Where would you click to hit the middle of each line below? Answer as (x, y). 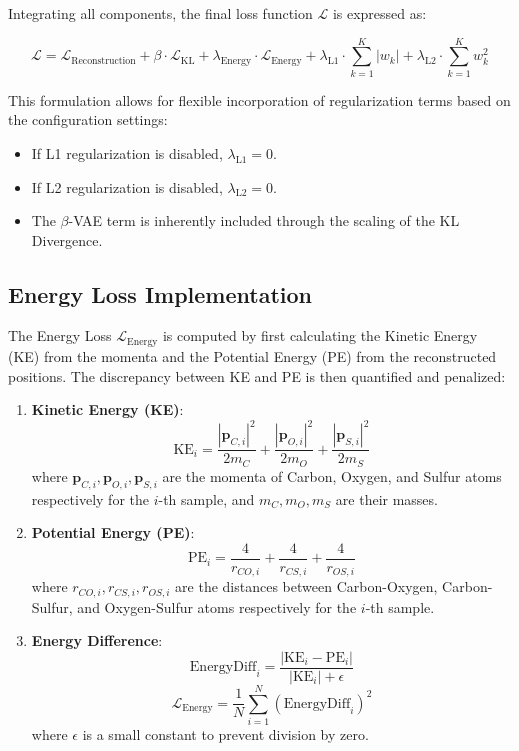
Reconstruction (103, 60)
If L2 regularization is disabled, (127, 186)
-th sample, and (206, 498)
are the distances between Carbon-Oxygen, (306, 586)
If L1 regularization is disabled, (127, 152)
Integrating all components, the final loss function (160, 13)
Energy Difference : (97, 640)
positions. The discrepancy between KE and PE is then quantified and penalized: (257, 375)
